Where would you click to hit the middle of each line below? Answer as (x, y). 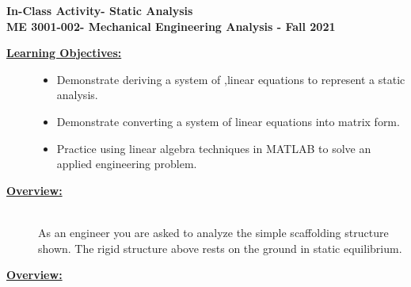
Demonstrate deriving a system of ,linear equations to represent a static (231, 79)
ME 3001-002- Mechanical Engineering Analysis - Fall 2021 (171, 26)
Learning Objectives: (64, 53)
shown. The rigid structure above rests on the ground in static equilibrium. (220, 248)
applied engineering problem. (127, 164)
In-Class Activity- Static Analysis (100, 10)
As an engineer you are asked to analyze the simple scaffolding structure (213, 232)
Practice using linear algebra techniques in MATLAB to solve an (214, 148)
